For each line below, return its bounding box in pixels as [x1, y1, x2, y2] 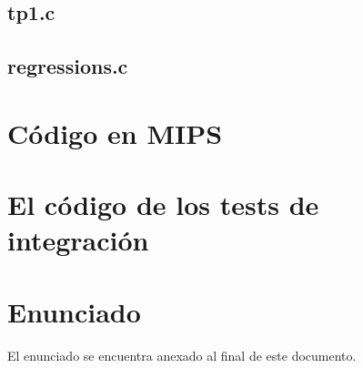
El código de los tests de [7, 186, 319, 223]
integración [7, 221, 149, 259]
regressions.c [7, 52, 128, 80]
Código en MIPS [7, 114, 223, 151]
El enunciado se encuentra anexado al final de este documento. [7, 345, 357, 364]
